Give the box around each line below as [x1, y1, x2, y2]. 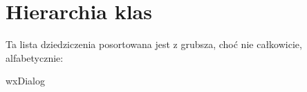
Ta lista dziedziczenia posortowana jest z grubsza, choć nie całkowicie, [6, 37, 302, 51]
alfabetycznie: [6, 50, 64, 65]
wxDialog [6, 73, 45, 88]
